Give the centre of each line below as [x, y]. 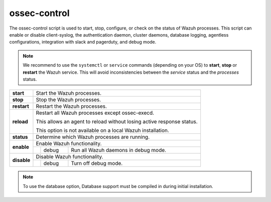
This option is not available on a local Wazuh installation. [102, 130]
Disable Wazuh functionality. [70, 157]
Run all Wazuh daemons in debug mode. [119, 150]
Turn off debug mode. [97, 163]
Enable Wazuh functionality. [69, 144]
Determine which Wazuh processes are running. [93, 137]
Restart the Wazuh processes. [72, 106]
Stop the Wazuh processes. [69, 100]
